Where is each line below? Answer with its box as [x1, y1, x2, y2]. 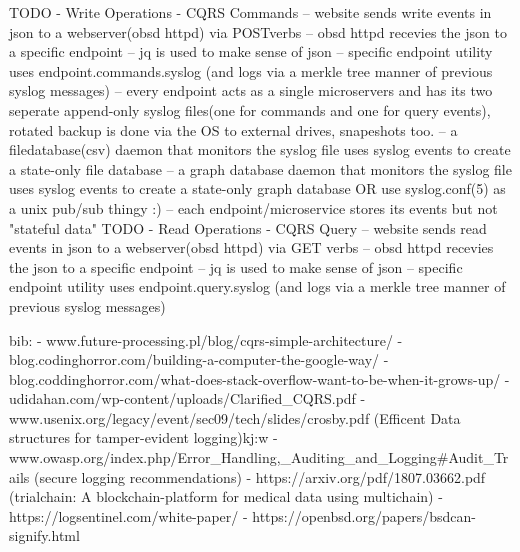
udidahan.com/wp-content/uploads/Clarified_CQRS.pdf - [9, 388, 366, 409]
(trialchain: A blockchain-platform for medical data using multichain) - [9, 486, 443, 507]
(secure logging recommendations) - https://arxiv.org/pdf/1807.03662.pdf [33, 466, 486, 487]
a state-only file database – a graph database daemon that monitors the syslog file [9, 158, 512, 179]
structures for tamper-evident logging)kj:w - [9, 427, 278, 448]
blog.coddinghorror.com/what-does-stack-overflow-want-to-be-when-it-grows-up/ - [9, 368, 510, 389]
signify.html [9, 525, 80, 546]
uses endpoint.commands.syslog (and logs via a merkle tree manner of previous [9, 60, 493, 81]
